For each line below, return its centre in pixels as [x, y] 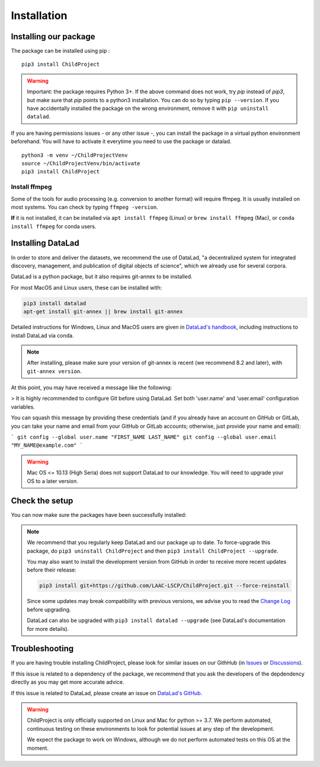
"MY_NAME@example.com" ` [47, 445]
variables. [23, 406]
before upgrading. [49, 610]
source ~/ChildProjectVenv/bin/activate [81, 163]
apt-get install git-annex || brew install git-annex [103, 312]
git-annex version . [55, 371]
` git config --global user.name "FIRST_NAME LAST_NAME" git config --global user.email [144, 437]
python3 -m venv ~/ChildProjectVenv [75, 155]
